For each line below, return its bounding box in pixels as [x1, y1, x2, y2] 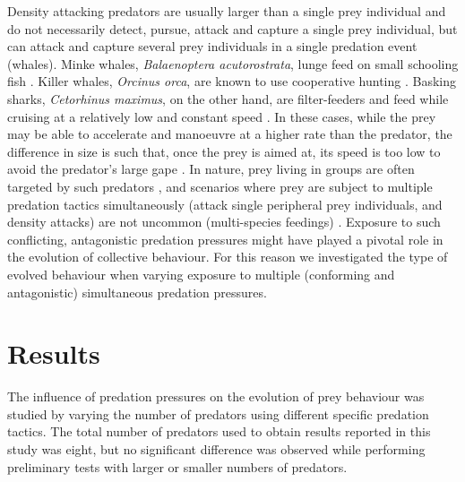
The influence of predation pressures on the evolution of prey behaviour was [7, 387, 425, 406]
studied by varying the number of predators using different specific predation [7, 404, 429, 423]
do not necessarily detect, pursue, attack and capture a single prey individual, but [7, 19, 458, 38]
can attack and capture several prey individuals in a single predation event [7, 37, 418, 56]
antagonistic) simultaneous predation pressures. [7, 282, 267, 301]
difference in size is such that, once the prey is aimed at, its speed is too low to [7, 142, 441, 160]
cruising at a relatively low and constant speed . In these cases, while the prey [7, 107, 436, 125]
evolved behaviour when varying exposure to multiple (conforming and [7, 264, 395, 283]
